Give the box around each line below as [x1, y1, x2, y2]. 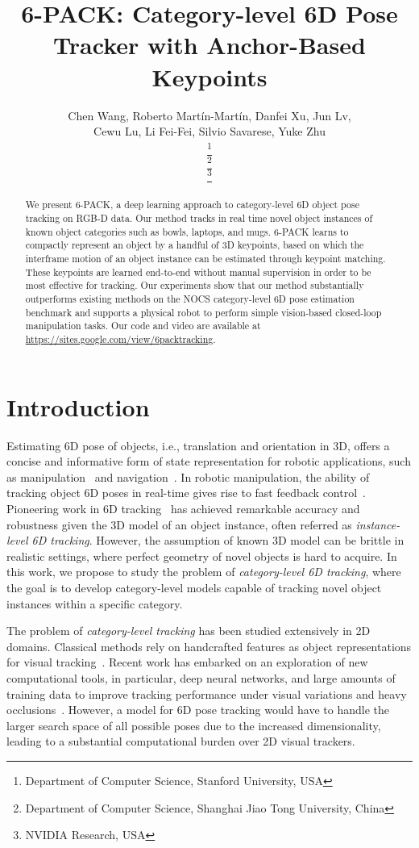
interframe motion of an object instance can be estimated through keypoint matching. [25, 252, 386, 265]
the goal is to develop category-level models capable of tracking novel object [6, 579, 382, 595]
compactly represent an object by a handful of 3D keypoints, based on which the [25, 238, 364, 252]
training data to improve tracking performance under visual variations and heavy [6, 685, 407, 702]
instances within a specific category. [6, 595, 183, 612]
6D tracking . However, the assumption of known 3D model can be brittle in [31, 532, 404, 549]
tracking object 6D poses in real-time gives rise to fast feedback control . [6, 484, 366, 501]
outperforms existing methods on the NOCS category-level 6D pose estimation [25, 292, 355, 306]
